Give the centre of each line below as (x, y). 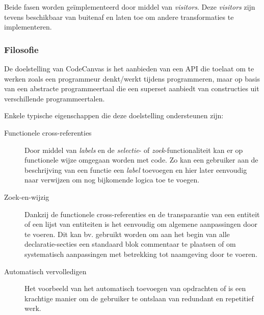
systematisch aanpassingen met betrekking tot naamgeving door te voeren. (141, 254)
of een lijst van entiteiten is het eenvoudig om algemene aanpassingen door (141, 224)
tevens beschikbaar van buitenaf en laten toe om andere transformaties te (119, 17)
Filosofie (21, 49)
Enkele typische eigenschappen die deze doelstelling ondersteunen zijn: (114, 115)
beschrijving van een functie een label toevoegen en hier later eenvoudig (136, 169)
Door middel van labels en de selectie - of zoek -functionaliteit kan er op (134, 150)
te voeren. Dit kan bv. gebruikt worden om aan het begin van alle (127, 234)
